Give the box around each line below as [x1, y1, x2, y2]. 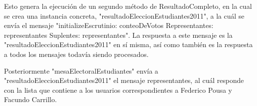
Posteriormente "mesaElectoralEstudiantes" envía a [4, 65, 159, 76]
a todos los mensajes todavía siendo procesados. [4, 49, 149, 59]
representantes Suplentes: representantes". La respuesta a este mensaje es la [4, 29, 233, 40]
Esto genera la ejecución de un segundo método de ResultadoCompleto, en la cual [4, 1, 252, 11]
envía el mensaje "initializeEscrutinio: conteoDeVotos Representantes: [4, 20, 214, 30]
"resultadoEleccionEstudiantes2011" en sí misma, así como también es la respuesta [4, 39, 253, 50]
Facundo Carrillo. [4, 94, 57, 105]
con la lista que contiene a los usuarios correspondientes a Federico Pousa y [4, 84, 232, 95]
